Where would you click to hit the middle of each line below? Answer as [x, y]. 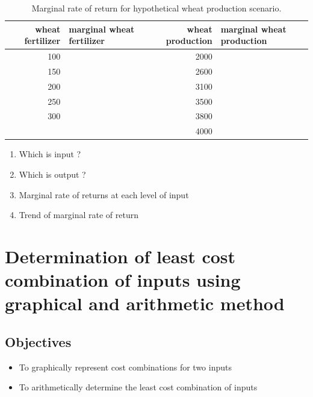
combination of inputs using [123, 280]
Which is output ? [52, 174]
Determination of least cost [120, 256]
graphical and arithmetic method [145, 303]
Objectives [38, 341]
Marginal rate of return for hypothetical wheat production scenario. [156, 8]
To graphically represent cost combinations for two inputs [125, 367]
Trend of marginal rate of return [79, 215]
